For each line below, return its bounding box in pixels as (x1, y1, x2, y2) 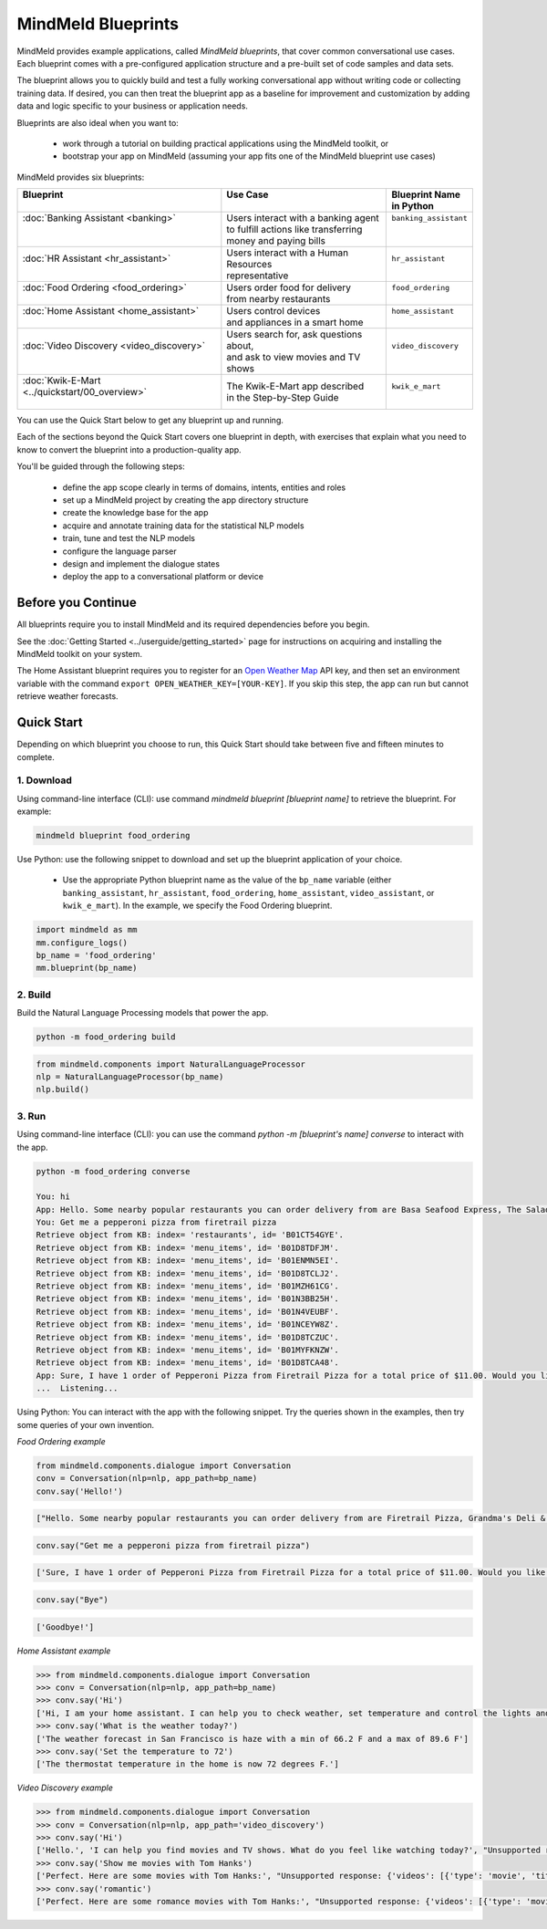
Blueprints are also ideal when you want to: (16, 117, 180, 128)
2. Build (16, 988, 52, 1001)
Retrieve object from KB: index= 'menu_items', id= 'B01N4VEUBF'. (36, 1306, 339, 1317)
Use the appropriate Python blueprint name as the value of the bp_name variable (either (62, 874, 392, 885)
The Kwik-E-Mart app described (226, 380, 365, 392)
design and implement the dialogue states (62, 558, 221, 569)
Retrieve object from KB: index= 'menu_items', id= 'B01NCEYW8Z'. (36, 1319, 339, 1329)
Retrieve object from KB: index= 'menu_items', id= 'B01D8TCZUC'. (36, 1332, 339, 1342)
